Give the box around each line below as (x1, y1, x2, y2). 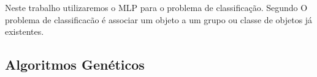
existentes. (5, 25, 44, 38)
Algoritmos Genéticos (5, 55, 145, 74)
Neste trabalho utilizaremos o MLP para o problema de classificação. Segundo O (5, 1, 308, 13)
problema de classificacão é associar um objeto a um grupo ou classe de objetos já (5, 13, 313, 26)
